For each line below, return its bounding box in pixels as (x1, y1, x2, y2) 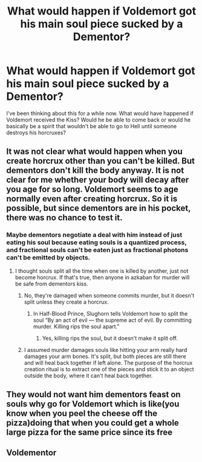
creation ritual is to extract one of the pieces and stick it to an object (24, 365, 195, 373)
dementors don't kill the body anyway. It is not (6, 165, 184, 176)
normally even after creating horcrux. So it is (6, 194, 178, 204)
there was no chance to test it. (6, 213, 123, 223)
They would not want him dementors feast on (6, 389, 181, 400)
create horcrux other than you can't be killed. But (6, 156, 195, 166)
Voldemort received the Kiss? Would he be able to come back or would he (6, 116, 191, 123)
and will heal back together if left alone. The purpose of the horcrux (24, 359, 193, 366)
